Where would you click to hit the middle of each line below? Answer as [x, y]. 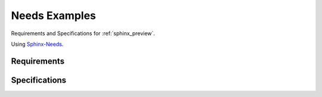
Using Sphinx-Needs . [37, 44]
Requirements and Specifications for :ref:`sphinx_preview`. [83, 33]
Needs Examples [54, 15]
